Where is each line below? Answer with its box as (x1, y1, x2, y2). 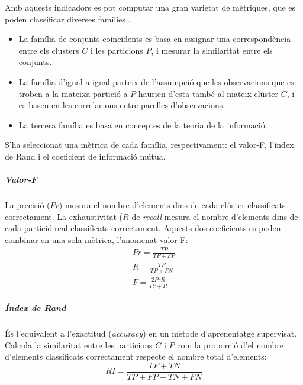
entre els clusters (18, 44, 79, 56)
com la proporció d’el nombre (177, 338, 283, 351)
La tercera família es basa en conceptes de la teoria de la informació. (18, 118, 267, 131)
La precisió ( (5, 199, 50, 211)
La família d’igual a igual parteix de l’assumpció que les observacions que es (18, 75, 294, 88)
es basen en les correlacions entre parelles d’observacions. (18, 99, 225, 111)
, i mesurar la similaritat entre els (151, 44, 273, 56)
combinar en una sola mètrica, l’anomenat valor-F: (5, 233, 188, 245)
